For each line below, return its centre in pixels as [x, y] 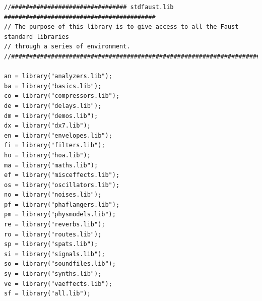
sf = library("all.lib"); [47, 294]
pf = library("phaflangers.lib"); [62, 204]
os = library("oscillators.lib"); [62, 185]
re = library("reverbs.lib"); [55, 225]
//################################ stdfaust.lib [89, 7]
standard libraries [37, 37]
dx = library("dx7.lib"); [47, 126]
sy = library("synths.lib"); [53, 274]
